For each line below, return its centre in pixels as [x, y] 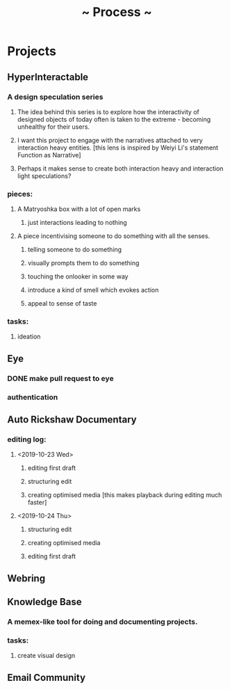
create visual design [46, 656]
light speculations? [44, 175]
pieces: [20, 194]
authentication [33, 397]
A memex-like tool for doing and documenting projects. [102, 622]
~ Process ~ [117, 12]
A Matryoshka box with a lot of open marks [79, 209]
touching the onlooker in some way [78, 276]
